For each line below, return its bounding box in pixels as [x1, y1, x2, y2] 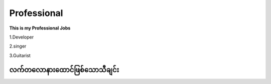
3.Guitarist [9, 52, 31, 58]
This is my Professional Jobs [9, 25, 71, 31]
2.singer [9, 43, 27, 49]
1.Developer [9, 34, 34, 40]
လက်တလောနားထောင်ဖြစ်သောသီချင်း [9, 65, 119, 74]
